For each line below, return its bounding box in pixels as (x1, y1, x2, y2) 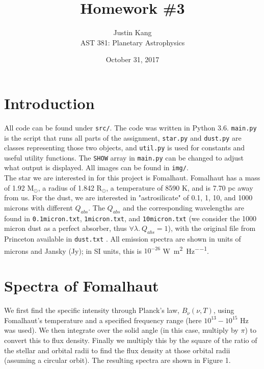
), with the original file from (168, 223, 256, 233)
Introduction (4, 92, 95, 113)
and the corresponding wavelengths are (123, 202, 244, 213)
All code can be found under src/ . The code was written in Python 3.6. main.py (4, 122, 257, 133)
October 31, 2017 (105, 54, 160, 65)
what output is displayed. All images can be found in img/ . (4, 162, 189, 173)
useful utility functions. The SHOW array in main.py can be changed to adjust (4, 152, 244, 163)
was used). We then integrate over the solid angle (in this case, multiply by (4, 325, 239, 335)
